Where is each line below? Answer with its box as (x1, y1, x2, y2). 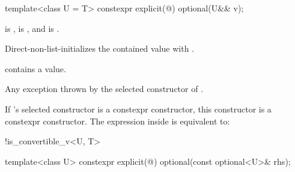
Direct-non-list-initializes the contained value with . (5, 42, 194, 55)
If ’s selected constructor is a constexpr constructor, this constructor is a (5, 102, 272, 115)
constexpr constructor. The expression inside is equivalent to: (5, 114, 230, 127)
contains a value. (5, 62, 66, 75)
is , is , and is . (5, 22, 59, 34)
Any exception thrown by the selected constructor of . (5, 82, 204, 95)
